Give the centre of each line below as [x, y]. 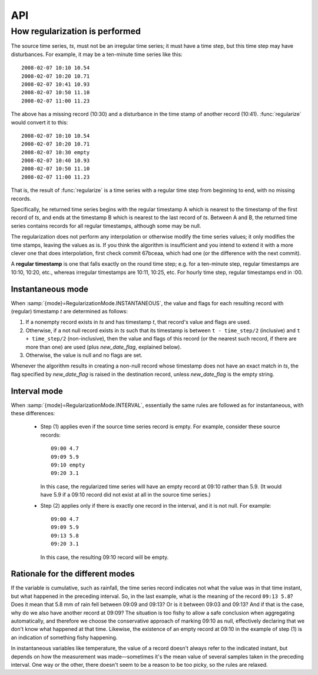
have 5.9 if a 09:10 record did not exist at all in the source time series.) [126, 495]
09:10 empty [68, 465]
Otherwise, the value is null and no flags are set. [84, 355]
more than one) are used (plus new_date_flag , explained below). [104, 347]
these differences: [33, 413]
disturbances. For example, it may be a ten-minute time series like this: [97, 54]
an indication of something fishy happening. [64, 637]
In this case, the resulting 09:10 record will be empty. [105, 557]
